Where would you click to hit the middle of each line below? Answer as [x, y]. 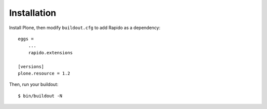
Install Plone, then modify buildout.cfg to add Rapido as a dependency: [85, 28]
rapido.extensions [50, 53]
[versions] [31, 66]
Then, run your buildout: [34, 84]
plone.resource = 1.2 [44, 73]
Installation [33, 13]
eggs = [26, 39]
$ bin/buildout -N [40, 96]
